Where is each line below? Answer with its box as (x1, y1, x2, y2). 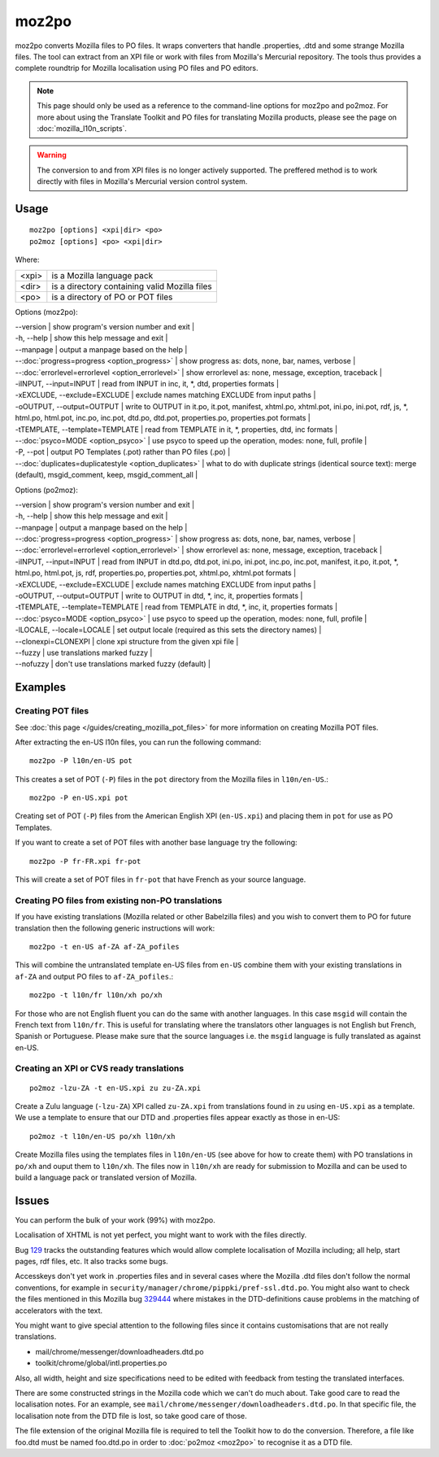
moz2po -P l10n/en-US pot (29, 757, 133, 766)
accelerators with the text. (15, 1306, 103, 1315)
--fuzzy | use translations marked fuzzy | (15, 648, 153, 657)
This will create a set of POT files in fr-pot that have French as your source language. (15, 875, 306, 884)
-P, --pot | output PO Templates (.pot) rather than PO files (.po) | (15, 447, 231, 457)
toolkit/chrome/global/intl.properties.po (35, 1359, 167, 1368)
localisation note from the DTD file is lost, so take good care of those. (15, 1411, 247, 1420)
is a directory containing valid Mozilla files (51, 281, 213, 292)
